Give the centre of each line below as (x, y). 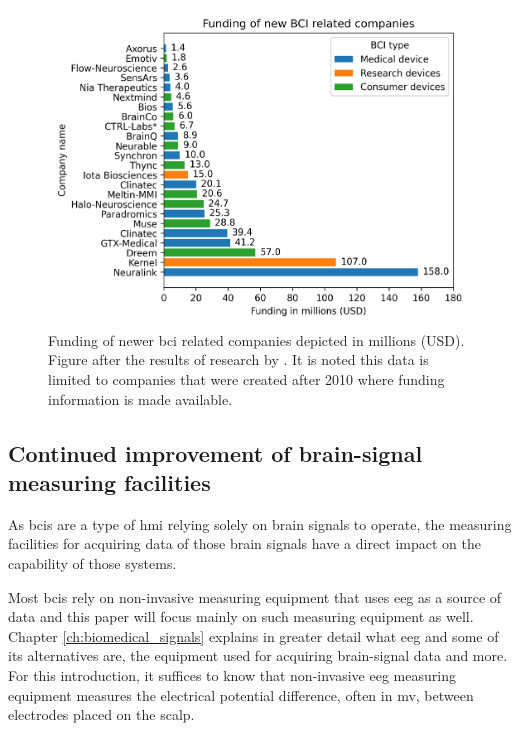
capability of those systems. (92, 563)
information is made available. (140, 398)
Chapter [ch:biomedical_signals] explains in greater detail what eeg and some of (253, 635)
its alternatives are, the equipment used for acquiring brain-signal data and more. (258, 655)
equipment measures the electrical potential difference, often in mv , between (241, 694)
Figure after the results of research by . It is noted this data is (238, 359)
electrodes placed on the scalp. (101, 714)
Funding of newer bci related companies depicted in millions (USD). (256, 339)
